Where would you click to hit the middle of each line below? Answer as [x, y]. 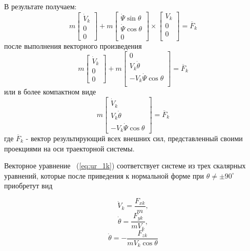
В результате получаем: [40, 6]
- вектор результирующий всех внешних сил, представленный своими [134, 138]
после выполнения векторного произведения [73, 46]
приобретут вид [28, 186]
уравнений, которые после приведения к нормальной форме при [104, 175]
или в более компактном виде [50, 92]
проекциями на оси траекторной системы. [69, 148]
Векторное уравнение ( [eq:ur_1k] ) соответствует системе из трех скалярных [125, 166]
